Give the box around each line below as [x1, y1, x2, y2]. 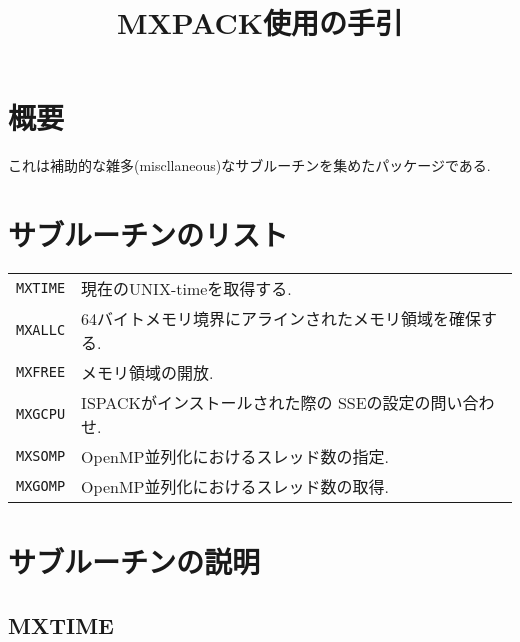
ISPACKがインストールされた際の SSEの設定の [81, 391, 431, 415]
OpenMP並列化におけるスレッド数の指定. [81, 445, 389, 469]
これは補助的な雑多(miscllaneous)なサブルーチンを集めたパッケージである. [8, 155, 491, 176]
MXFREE [16, 364, 66, 381]
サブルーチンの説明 [8, 541, 261, 582]
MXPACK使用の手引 [116, 2, 404, 43]
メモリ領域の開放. [81, 361, 214, 385]
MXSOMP [16, 448, 66, 465]
